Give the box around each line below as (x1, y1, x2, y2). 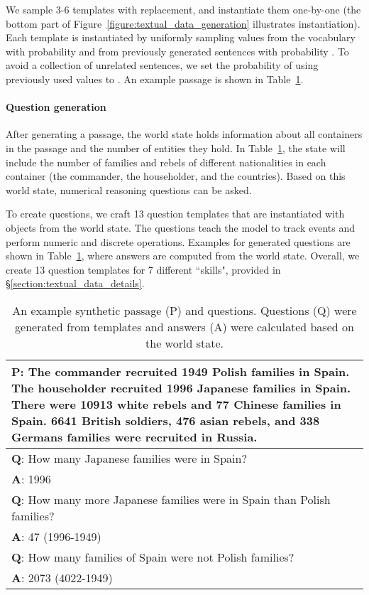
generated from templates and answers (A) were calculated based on (15, 318, 354, 335)
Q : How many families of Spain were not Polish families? (11, 548, 294, 565)
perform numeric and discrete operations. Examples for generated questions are (6, 234, 351, 249)
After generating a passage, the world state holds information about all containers (6, 127, 363, 141)
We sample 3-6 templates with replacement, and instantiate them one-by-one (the (6, 2, 361, 16)
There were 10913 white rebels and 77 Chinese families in (11, 395, 341, 412)
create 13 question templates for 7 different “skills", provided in (6, 262, 281, 277)
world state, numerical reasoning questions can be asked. (6, 182, 252, 197)
